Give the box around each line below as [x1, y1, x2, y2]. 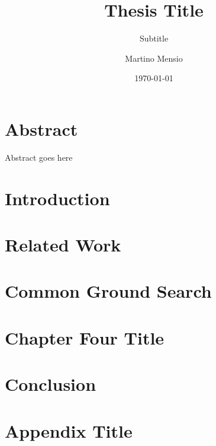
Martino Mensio [125, 52, 183, 64]
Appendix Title [5, 418, 133, 442]
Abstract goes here [5, 151, 73, 163]
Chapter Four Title [5, 325, 165, 349]
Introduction [5, 186, 110, 210]
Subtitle [139, 32, 169, 44]
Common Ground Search [5, 279, 212, 303]
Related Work [5, 232, 121, 256]
